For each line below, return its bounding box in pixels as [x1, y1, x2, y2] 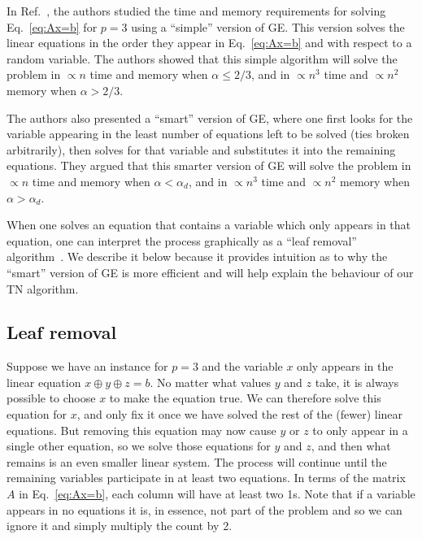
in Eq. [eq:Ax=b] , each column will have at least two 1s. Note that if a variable [19, 485, 415, 502]
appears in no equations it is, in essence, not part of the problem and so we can [7, 501, 402, 518]
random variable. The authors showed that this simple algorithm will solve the [7, 50, 398, 67]
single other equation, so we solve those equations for [7, 437, 271, 454]
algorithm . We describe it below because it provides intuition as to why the [7, 248, 388, 265]
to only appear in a [312, 421, 408, 438]
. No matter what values [150, 373, 272, 390]
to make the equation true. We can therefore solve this [109, 389, 381, 406]
